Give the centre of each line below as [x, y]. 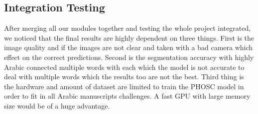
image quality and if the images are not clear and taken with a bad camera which [129, 47]
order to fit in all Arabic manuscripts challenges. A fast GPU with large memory [127, 96]
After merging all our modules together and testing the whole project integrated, [128, 28]
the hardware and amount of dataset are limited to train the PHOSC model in [124, 86]
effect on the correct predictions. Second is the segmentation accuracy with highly [129, 57]
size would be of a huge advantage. [57, 105]
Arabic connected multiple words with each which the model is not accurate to [124, 67]
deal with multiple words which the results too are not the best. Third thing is [124, 77]
